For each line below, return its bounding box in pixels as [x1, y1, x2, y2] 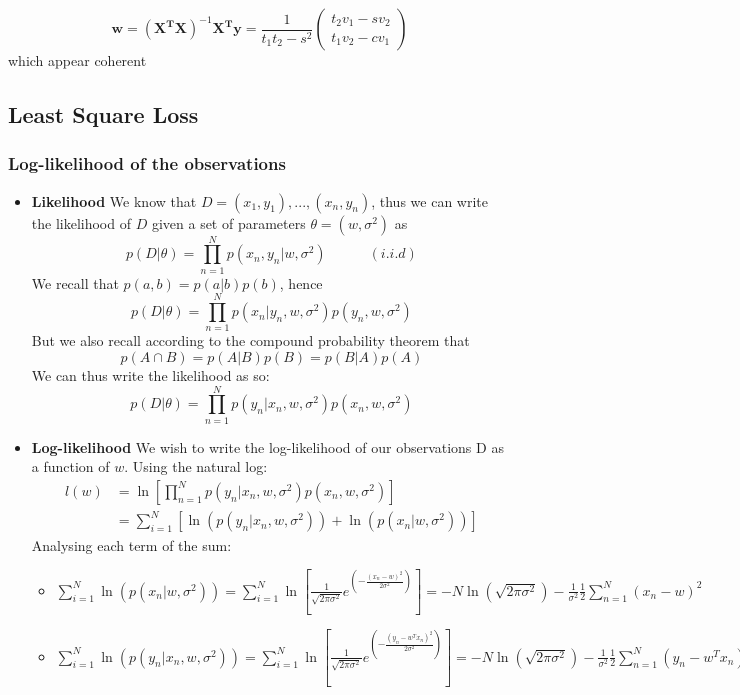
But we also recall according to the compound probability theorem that [31, 330, 470, 351]
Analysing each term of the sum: [31, 534, 232, 555]
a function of [31, 456, 110, 477]
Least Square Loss [8, 98, 199, 129]
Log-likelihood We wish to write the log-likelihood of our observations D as [31, 436, 504, 457]
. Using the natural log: [124, 456, 268, 477]
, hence [279, 272, 323, 293]
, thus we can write [371, 190, 488, 211]
